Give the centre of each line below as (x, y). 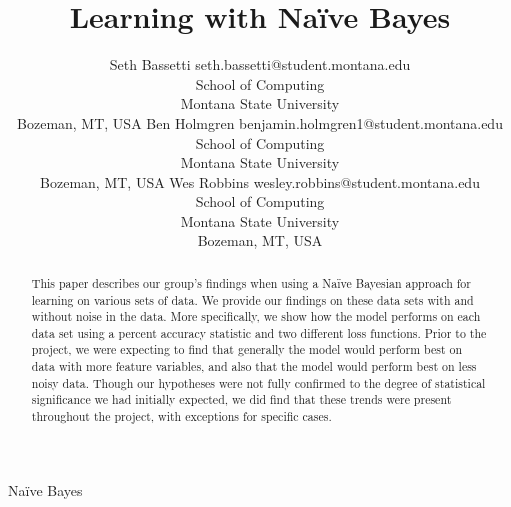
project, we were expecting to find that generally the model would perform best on (247, 349)
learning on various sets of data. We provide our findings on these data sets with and (252, 299)
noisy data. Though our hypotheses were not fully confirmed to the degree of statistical (258, 382)
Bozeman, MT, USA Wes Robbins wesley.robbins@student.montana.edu (260, 181)
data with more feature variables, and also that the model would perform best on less (254, 366)
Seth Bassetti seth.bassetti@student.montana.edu (260, 64)
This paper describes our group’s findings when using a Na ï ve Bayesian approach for (251, 282)
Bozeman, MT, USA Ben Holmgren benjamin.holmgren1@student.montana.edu (260, 122)
